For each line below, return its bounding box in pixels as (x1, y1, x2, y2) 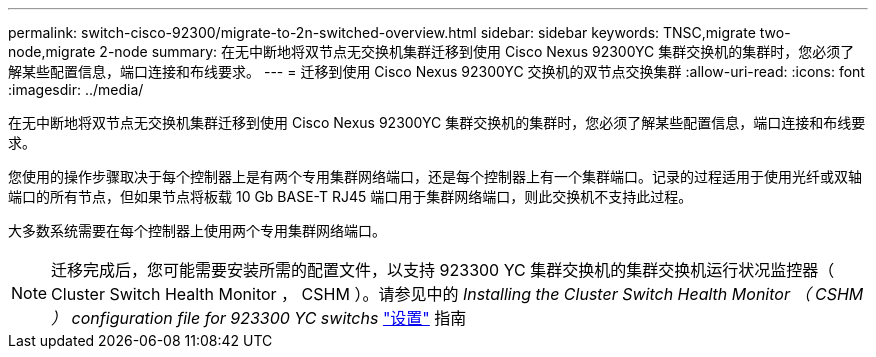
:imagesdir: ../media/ (8, 81, 144, 98)
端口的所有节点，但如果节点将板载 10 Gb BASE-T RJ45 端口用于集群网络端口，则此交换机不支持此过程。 (8, 188, 693, 205)
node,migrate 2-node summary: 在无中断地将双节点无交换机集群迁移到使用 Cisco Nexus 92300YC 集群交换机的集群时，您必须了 (8, 43, 855, 60)
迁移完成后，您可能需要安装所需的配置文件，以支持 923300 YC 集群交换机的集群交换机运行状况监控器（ (51, 260, 835, 280)
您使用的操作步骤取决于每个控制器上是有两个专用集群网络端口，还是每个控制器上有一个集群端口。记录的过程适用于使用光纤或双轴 (8, 168, 862, 185)
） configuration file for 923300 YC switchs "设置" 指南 (51, 308, 467, 328)
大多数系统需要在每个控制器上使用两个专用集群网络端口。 (8, 222, 386, 239)
